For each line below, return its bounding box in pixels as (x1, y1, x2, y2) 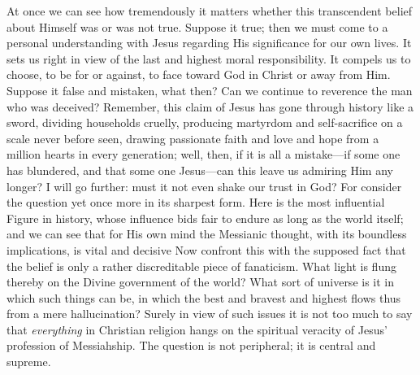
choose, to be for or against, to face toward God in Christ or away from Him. (6, 66, 391, 83)
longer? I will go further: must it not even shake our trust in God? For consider (6, 177, 402, 194)
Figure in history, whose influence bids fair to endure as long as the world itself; (6, 209, 404, 226)
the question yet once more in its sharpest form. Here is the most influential (6, 194, 385, 211)
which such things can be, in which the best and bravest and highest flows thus (6, 289, 401, 306)
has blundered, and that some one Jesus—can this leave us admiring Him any (6, 161, 393, 178)
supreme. (6, 353, 51, 370)
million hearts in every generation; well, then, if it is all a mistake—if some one (6, 146, 401, 163)
